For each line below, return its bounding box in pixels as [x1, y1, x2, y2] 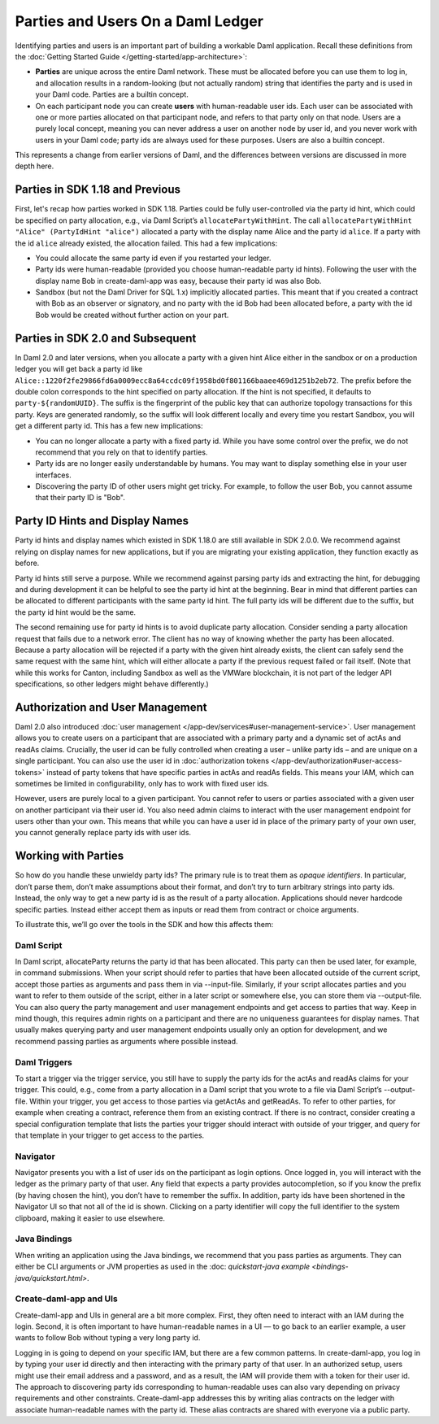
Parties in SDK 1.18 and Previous [15, 183, 180, 197]
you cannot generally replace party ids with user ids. [15, 828, 191, 838]
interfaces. [35, 470, 72, 480]
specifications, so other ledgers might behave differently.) [15, 679, 209, 689]
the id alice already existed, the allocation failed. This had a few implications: [15, 238, 278, 248]
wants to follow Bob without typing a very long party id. [15, 1333, 201, 1343]
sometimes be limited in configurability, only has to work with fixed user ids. [15, 778, 270, 788]
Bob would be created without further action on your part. [35, 310, 229, 320]
